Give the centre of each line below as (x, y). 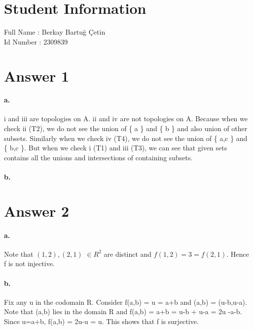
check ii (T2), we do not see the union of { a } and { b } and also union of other (126, 128)
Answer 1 (37, 75)
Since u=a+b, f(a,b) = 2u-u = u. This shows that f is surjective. (101, 321)
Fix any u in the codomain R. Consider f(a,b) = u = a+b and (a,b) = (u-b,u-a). (126, 302)
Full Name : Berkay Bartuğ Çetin (55, 32)
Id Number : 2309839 (36, 41)
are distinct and (128, 254)
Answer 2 (37, 211)
